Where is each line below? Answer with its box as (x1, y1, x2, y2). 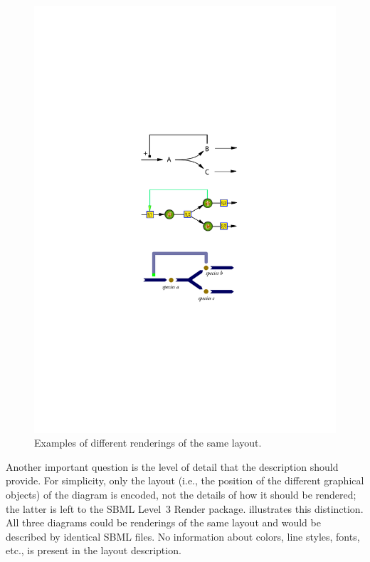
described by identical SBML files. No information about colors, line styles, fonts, (6, 529, 360, 543)
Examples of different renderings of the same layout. (34, 435, 262, 450)
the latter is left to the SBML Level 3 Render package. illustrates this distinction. (6, 501, 364, 516)
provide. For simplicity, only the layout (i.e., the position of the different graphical (6, 473, 364, 488)
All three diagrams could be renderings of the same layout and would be (6, 515, 321, 530)
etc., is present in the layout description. (6, 543, 181, 558)
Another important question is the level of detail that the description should (6, 459, 339, 474)
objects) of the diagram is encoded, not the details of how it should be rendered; (6, 487, 356, 502)
